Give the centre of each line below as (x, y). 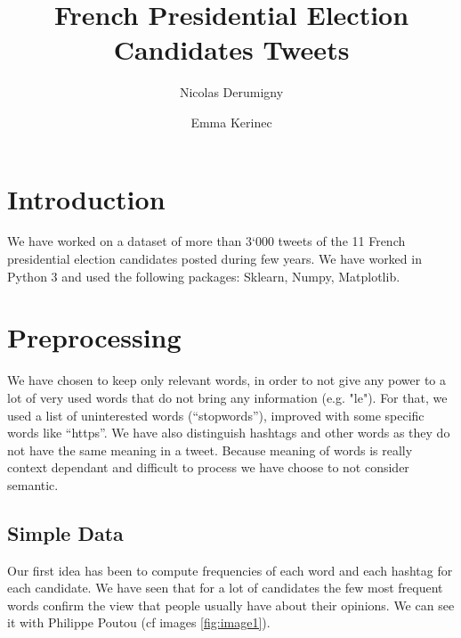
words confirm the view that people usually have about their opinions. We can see (231, 605)
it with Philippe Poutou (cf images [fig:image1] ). (139, 622)
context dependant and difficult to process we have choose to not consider (208, 467)
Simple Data (65, 532)
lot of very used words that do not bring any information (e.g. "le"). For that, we (227, 397)
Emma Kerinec (231, 122)
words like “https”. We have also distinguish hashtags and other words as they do (229, 433)
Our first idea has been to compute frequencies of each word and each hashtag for (230, 570)
